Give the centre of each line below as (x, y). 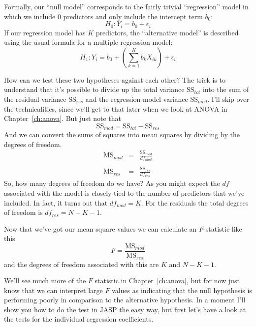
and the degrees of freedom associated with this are (81, 264)
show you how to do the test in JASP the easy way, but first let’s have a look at (125, 309)
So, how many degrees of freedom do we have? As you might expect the (112, 183)
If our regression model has (45, 32)
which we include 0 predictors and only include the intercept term (103, 16)
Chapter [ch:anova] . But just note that (63, 118)
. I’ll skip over (228, 99)
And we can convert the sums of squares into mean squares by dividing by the (122, 134)
